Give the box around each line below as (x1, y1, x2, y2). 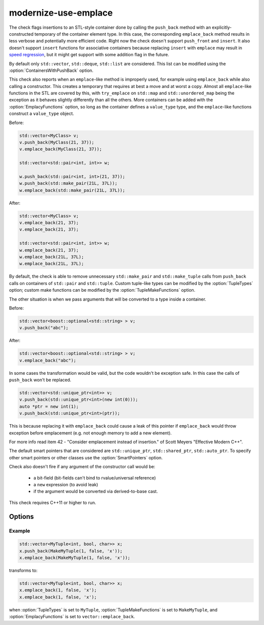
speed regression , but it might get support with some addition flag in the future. (9, 52, 170, 58)
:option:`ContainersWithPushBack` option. (9, 67, 94, 73)
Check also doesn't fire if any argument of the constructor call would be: (9, 464, 155, 470)
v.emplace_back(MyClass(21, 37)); (19, 147, 102, 152)
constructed (9, 31, 34, 37)
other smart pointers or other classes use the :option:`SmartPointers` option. (9, 454, 163, 460)
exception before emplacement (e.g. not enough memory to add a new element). (9, 430, 172, 436)
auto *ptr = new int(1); (19, 404, 79, 409)
